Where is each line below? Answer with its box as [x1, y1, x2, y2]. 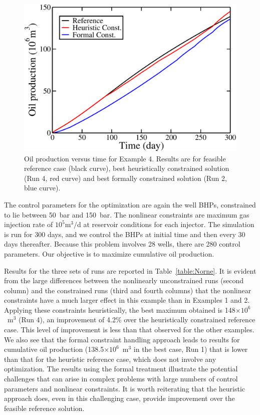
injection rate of [4, 219, 53, 230]
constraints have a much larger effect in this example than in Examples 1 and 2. [4, 295, 250, 305]
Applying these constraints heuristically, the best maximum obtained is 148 [4, 304, 235, 315]
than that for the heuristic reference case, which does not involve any [4, 353, 216, 364]
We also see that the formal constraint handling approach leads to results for [4, 334, 240, 344]
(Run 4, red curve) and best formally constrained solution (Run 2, [24, 172, 227, 183]
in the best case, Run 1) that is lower [133, 344, 248, 354]
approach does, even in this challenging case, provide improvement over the [4, 393, 235, 403]
